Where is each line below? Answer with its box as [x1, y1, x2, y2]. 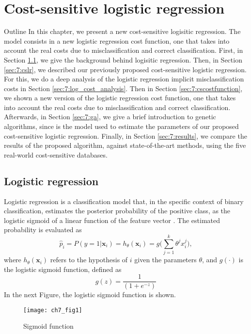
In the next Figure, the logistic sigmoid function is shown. [4, 289, 176, 300]
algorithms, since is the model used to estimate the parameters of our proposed [4, 121, 239, 131]
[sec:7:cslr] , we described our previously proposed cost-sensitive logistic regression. [4, 64, 247, 74]
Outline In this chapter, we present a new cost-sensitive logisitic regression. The [4, 26, 241, 36]
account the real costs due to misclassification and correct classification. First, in [4, 45, 243, 55]
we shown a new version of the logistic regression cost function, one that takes [4, 93, 236, 103]
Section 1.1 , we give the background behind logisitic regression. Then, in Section [4, 54, 242, 64]
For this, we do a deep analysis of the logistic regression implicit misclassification [4, 74, 244, 84]
